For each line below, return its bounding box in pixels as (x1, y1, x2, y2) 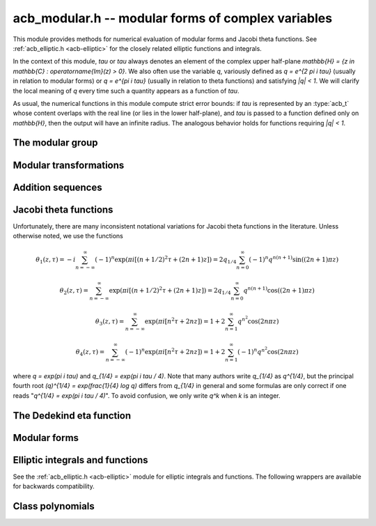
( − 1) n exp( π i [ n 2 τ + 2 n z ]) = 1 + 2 (125, 347, 226, 356)
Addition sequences (13, 181, 102, 193)
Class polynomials (13, 500, 95, 512)
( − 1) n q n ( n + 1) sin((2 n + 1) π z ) (248, 254, 339, 264)
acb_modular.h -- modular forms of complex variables (13, 10, 333, 26)
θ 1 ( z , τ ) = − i (36, 256, 76, 265)
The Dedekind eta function (13, 410, 132, 421)
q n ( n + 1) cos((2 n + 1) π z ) (243, 286, 315, 294)
